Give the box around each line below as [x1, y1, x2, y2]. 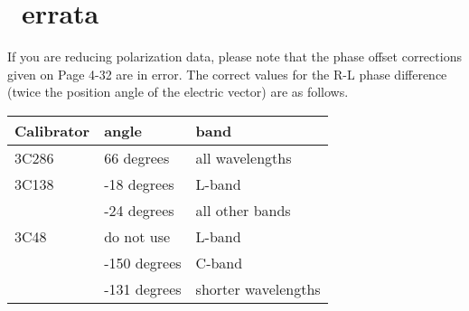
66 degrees [104, 146, 170, 168]
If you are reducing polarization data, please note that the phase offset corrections [7, 47, 462, 66]
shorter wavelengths [195, 278, 321, 299]
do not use [104, 225, 171, 247]
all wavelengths [195, 146, 292, 168]
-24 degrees [104, 199, 174, 221]
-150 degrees [104, 251, 182, 273]
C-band [195, 251, 243, 273]
